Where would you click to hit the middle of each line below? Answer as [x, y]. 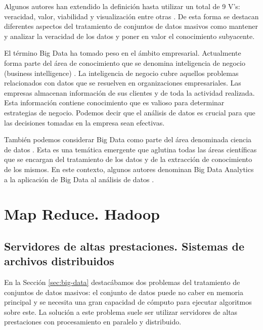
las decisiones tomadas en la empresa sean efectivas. [84, 122]
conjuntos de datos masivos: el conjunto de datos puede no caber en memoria [124, 292]
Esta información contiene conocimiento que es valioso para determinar [114, 102]
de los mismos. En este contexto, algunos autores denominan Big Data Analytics [129, 169]
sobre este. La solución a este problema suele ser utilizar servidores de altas [121, 312]
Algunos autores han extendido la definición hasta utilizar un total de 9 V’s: [122, 6]
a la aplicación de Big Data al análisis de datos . [79, 179]
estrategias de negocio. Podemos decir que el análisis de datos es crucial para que [130, 112]
